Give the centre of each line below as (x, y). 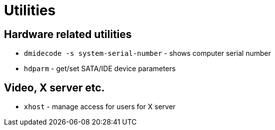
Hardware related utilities (68, 34)
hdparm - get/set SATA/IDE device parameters (100, 69)
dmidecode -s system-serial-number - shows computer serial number (147, 53)
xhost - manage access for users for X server (100, 107)
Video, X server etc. (54, 87)
